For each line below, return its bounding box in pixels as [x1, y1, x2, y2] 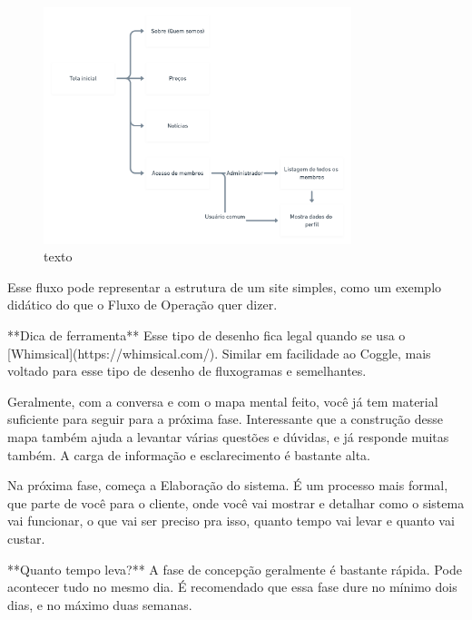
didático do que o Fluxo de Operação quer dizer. [7, 295, 278, 314]
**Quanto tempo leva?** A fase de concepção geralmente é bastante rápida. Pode [7, 559, 462, 578]
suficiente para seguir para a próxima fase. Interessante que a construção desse [7, 409, 443, 428]
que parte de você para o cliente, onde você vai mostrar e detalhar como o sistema [7, 493, 465, 512]
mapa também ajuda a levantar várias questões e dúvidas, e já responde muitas [7, 428, 449, 447]
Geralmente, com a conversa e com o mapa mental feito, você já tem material [7, 391, 438, 410]
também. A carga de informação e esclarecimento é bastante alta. [7, 445, 370, 464]
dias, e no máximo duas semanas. [7, 595, 192, 614]
